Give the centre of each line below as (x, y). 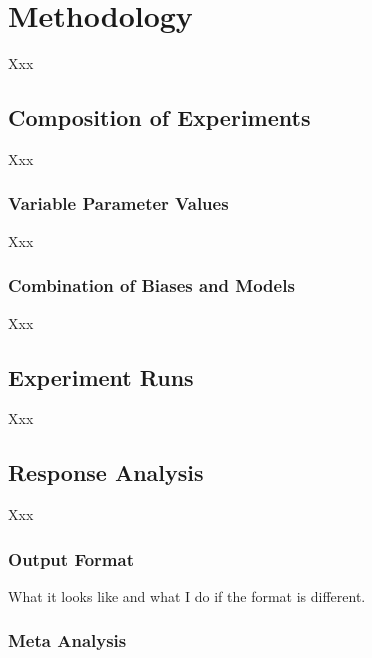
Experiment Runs (101, 376)
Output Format (71, 558)
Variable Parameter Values (118, 203)
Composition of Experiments (159, 117)
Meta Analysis (67, 640)
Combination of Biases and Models (151, 285)
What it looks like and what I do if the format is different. (187, 595)
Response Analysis (106, 472)
